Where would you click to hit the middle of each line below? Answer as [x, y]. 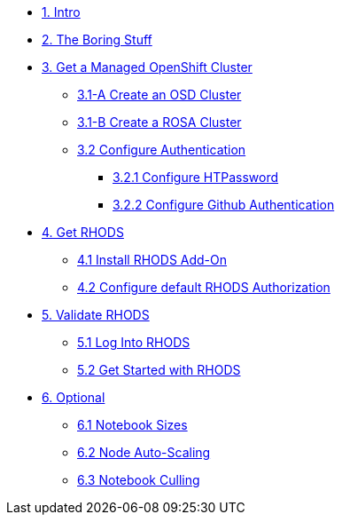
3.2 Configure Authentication [162, 150]
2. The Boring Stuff [97, 40]
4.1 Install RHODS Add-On [152, 260]
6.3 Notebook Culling [139, 480]
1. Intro [61, 12]
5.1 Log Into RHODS [134, 342]
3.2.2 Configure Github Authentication [224, 205]
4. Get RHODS [83, 232]
